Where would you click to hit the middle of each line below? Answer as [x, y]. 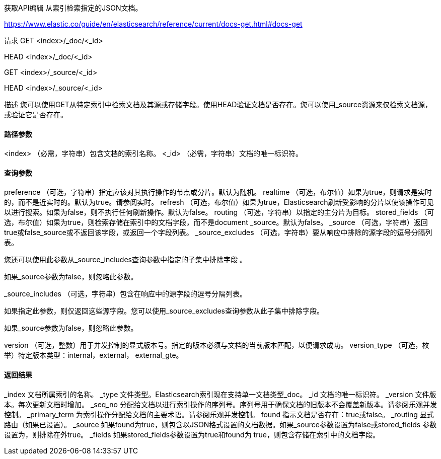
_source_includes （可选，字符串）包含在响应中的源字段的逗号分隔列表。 [125, 294]
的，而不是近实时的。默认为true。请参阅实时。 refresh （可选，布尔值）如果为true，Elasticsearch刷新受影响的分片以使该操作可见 [219, 202]
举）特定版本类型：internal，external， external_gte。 [94, 355]
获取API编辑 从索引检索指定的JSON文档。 [73, 8]
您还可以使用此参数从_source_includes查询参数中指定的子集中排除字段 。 [125, 260]
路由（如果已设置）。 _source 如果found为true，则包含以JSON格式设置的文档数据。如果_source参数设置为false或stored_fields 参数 [220, 424]
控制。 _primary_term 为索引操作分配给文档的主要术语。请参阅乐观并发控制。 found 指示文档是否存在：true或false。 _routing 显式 [219, 414]
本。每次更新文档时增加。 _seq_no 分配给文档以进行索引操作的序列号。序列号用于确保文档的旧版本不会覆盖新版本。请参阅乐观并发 [220, 404]
